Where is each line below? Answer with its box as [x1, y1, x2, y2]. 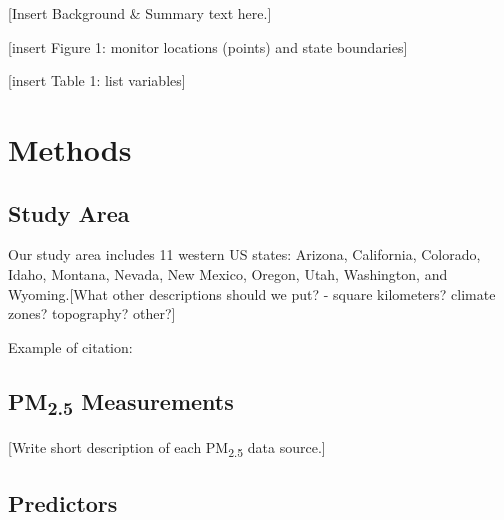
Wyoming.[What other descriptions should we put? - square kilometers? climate [8, 283, 496, 304]
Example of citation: [8, 336, 133, 357]
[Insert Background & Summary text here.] [8, 3, 272, 23]
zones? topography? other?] [8, 303, 176, 324]
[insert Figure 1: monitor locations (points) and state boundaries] [8, 36, 408, 57]
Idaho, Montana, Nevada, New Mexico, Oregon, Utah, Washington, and [8, 263, 448, 284]
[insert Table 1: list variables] [8, 70, 186, 91]
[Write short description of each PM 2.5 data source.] [8, 436, 326, 460]
